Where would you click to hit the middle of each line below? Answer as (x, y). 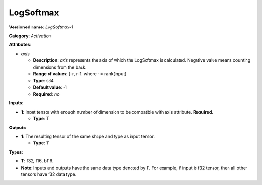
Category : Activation (30, 36)
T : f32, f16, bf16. (37, 161)
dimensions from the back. (60, 67)
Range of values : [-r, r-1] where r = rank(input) (80, 74)
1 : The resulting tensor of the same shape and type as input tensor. (88, 136)
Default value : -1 (50, 87)
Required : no (46, 94)
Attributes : (20, 45)
